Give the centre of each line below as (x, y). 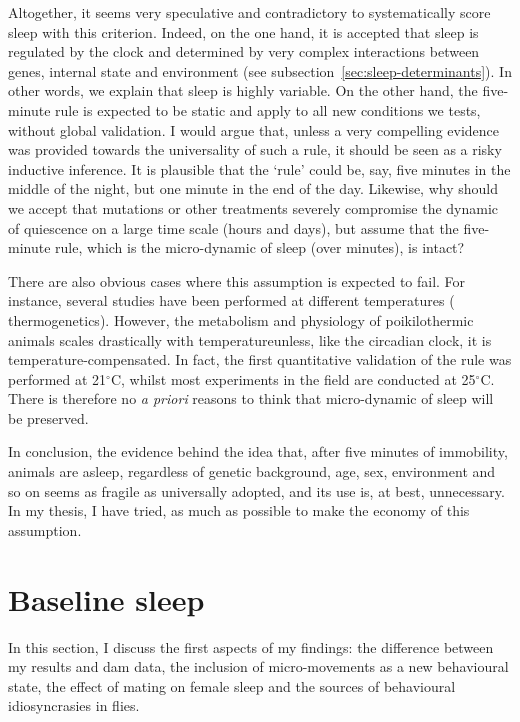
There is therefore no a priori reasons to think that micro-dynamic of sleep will (251, 398)
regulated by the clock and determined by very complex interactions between (244, 51)
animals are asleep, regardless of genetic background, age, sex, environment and (252, 471)
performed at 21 (57, 378)
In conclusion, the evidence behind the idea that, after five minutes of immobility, (258, 451)
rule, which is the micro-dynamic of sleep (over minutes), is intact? (260, 247)
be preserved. (48, 417)
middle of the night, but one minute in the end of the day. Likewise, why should (253, 188)
